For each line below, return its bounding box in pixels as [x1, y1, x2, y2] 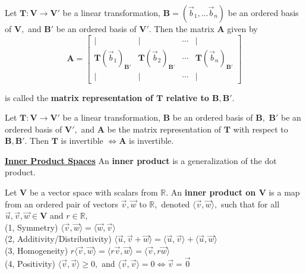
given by [227, 23, 258, 34]
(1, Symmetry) [5, 221, 58, 233]
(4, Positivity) [5, 257, 56, 269]
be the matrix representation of [107, 122, 222, 135]
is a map [269, 186, 300, 199]
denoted [161, 197, 190, 210]
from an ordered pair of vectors [5, 197, 118, 210]
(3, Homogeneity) [5, 244, 68, 257]
